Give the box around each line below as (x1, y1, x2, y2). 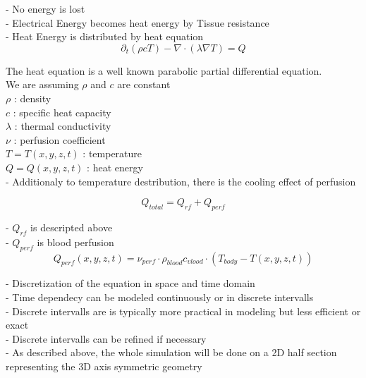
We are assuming (6, 77, 79, 92)
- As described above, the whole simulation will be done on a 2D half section (6, 345, 337, 360)
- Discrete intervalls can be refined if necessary (6, 331, 207, 346)
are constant (117, 77, 171, 92)
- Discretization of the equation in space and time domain (6, 276, 255, 291)
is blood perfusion (37, 234, 114, 249)
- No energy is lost (6, 1, 85, 16)
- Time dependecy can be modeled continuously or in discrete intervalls (6, 289, 314, 304)
